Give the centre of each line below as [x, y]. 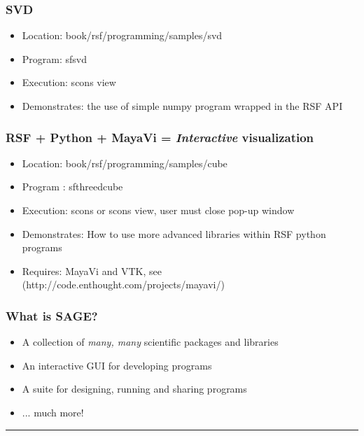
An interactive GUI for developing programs [117, 365]
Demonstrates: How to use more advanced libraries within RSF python [174, 233]
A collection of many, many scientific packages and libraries [150, 342]
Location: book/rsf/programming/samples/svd [122, 35]
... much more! [53, 412]
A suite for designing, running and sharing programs [134, 389]
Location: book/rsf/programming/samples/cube [125, 163]
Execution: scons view [69, 82]
